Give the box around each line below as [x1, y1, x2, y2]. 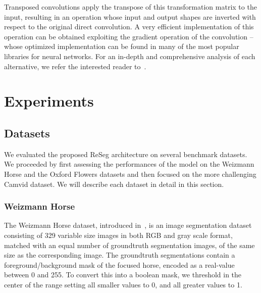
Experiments [4, 90, 94, 111]
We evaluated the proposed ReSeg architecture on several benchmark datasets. [4, 149, 247, 159]
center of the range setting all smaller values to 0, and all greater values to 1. [4, 279, 242, 289]
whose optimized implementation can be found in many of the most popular [4, 41, 239, 52]
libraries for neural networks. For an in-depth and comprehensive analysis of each [4, 51, 255, 61]
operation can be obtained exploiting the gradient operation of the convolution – [4, 31, 253, 41]
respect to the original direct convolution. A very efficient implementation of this [4, 21, 254, 32]
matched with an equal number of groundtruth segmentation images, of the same [4, 239, 255, 250]
